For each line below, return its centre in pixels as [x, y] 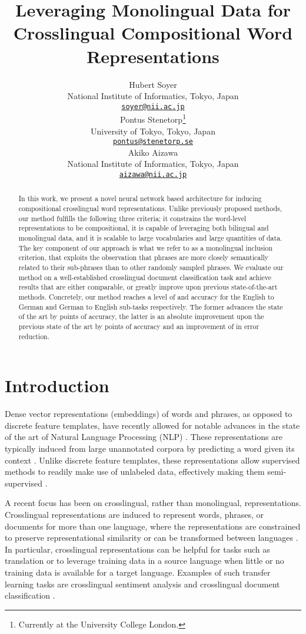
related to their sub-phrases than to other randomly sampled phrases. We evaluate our [151, 267]
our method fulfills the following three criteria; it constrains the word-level [132, 218]
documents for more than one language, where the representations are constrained [153, 526]
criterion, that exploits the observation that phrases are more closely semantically [144, 257]
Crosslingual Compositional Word [153, 33]
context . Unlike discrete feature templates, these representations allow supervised [152, 460]
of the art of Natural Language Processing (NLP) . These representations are [144, 437]
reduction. [34, 336]
